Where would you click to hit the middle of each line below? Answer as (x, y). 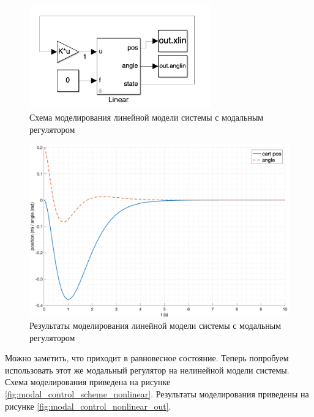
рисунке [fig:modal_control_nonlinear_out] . (88, 406)
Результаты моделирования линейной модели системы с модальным (155, 325)
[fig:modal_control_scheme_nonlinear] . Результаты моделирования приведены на (157, 394)
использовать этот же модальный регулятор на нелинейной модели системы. (147, 370)
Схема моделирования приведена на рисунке (88, 382)
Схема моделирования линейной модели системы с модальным (147, 117)
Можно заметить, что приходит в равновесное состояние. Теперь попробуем (147, 358)
